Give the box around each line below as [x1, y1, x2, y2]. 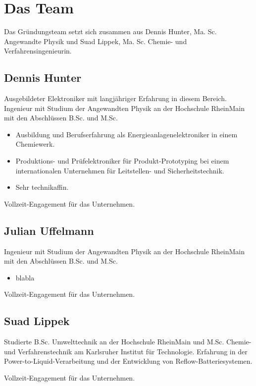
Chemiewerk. [15, 139, 55, 149]
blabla [15, 272, 35, 282]
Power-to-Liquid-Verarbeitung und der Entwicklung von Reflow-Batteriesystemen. [4, 356, 253, 366]
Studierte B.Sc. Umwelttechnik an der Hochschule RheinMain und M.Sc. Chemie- [4, 336, 252, 347]
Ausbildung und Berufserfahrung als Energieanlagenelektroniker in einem [15, 129, 238, 139]
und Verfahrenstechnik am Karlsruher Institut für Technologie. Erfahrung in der [4, 346, 248, 356]
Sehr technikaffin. [15, 182, 69, 192]
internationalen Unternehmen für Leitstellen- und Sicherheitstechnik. [15, 165, 224, 175]
